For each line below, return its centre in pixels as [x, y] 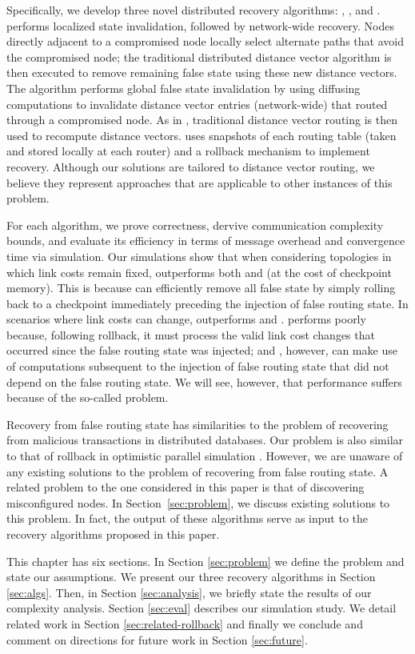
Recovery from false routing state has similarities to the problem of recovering [198, 424]
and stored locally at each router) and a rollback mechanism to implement [188, 151]
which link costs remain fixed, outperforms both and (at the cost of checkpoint [199, 272]
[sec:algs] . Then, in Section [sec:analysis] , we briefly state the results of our [189, 592]
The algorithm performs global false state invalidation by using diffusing [184, 88]
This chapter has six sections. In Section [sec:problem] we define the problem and [206, 561]
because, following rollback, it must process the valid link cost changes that [191, 334]
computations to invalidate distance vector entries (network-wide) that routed [197, 104]
